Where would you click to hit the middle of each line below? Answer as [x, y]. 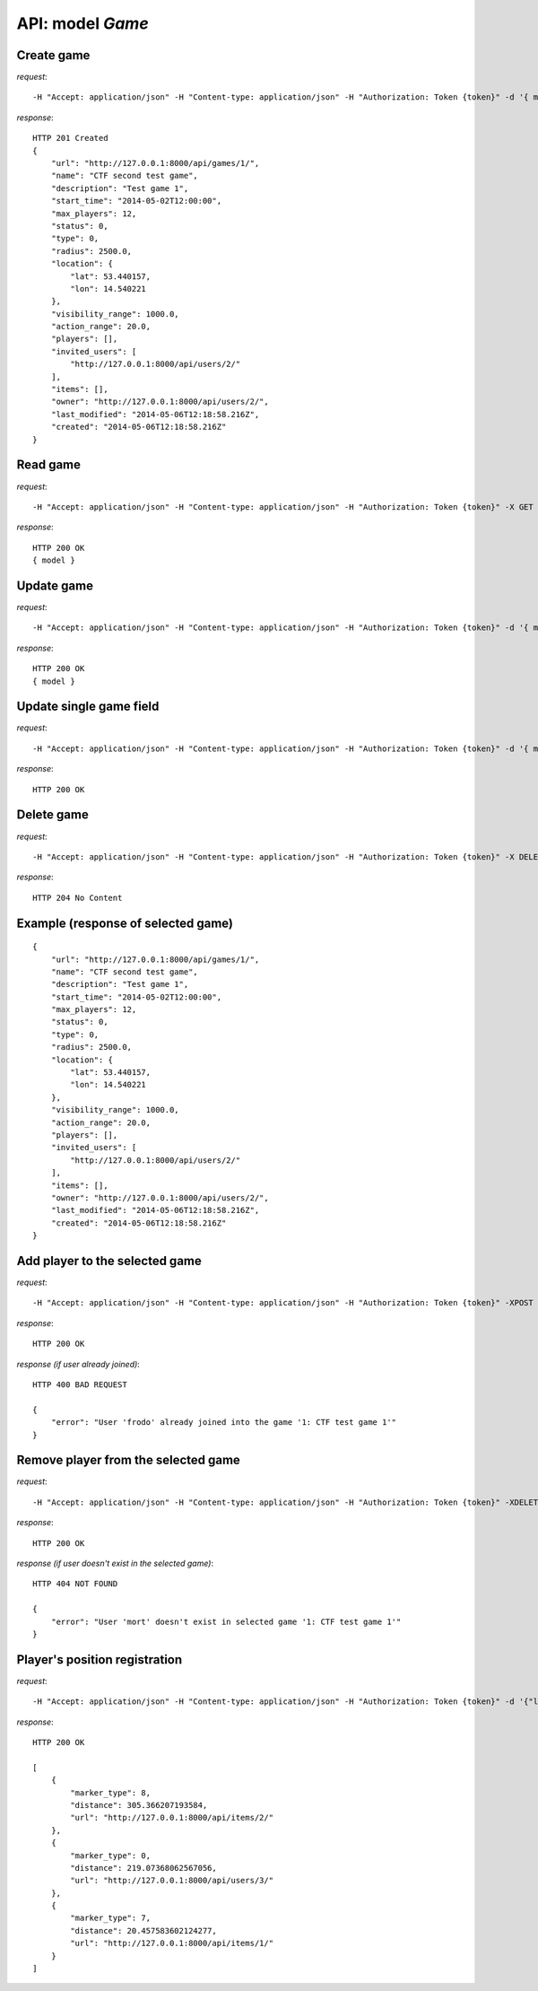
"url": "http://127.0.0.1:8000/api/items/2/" [172, 1818]
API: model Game [82, 23]
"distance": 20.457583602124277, [143, 1930]
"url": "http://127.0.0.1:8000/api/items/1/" [172, 1943]
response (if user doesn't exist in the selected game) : [115, 1563]
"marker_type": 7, [111, 1918]
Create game [53, 55]
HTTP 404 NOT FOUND [75, 1584]
